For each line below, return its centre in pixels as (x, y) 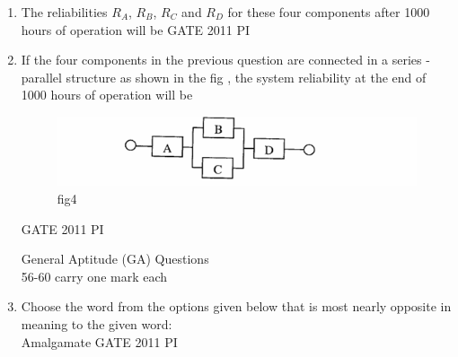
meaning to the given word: (97, 324)
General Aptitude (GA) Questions (115, 259)
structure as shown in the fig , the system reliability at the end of (246, 77)
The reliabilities (64, 12)
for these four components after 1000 (329, 12)
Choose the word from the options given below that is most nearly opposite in (236, 306)
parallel (41, 77)
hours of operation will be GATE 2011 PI (136, 29)
